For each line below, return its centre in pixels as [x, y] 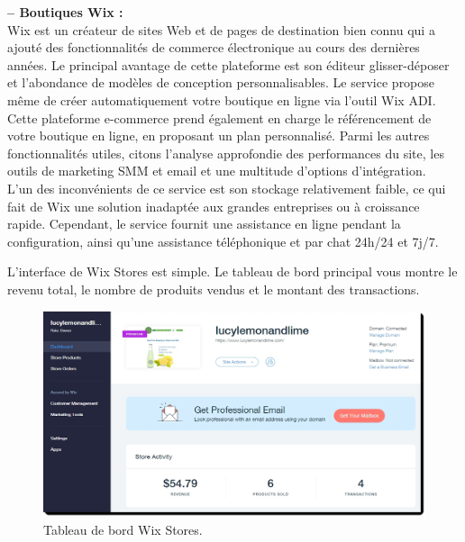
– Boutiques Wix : [65, 12]
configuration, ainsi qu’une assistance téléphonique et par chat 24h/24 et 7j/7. [223, 241]
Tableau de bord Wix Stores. [123, 530]
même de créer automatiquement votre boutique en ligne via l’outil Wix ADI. [222, 99]
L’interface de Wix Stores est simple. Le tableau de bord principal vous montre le [232, 271]
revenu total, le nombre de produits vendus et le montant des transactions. [214, 289]
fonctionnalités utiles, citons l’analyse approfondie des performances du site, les [226, 153]
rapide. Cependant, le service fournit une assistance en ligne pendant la [204, 224]
